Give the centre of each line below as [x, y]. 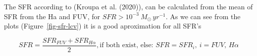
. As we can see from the [203, 16]
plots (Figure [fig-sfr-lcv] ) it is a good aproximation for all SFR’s [103, 26]
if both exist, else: [127, 45]
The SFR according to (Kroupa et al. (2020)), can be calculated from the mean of [128, 6]
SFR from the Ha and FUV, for [52, 16]
